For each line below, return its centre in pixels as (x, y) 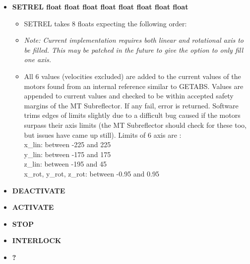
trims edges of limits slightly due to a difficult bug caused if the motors (132, 115)
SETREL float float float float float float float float (100, 6)
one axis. (38, 59)
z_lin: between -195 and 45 (65, 164)
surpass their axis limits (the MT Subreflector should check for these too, (135, 125)
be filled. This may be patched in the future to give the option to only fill (134, 49)
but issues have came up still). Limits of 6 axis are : (103, 134)
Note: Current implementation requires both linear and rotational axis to (134, 40)
